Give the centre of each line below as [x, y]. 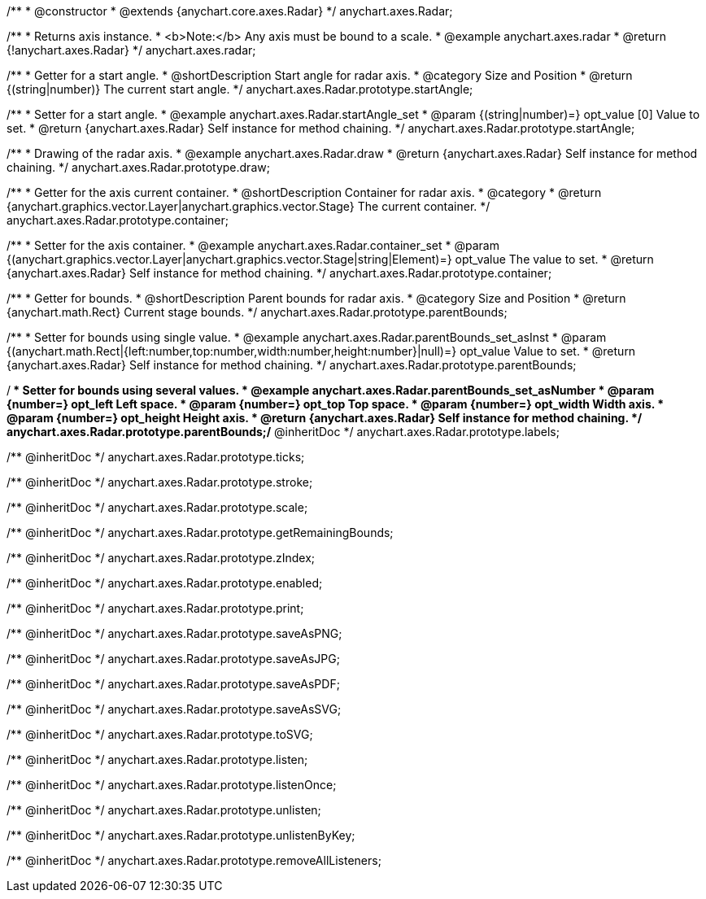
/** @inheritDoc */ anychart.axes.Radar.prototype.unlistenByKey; [181, 835]
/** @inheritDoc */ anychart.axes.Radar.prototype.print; [155, 608]
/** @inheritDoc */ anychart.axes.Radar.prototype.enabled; [165, 583]
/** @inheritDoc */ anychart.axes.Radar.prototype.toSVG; [160, 734]
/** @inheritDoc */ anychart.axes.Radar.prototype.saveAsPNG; [174, 633]
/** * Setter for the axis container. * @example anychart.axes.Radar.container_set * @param [253, 245]
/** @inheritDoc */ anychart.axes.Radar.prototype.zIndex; [161, 558]
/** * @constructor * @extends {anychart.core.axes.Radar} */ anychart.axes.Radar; [230, 11]
